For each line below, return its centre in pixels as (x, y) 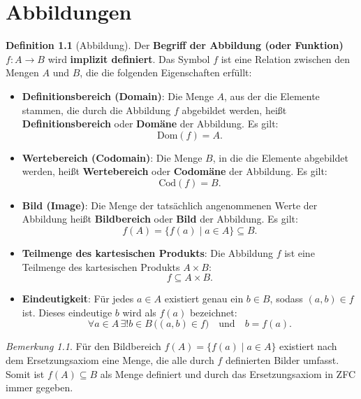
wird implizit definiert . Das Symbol (129, 58)
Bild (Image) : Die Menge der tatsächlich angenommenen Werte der (170, 205)
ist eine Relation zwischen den (285, 58)
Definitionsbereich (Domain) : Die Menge (118, 96)
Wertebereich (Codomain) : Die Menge (112, 157)
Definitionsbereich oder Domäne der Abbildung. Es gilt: (150, 124)
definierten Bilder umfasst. (282, 360)
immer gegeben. (39, 387)
